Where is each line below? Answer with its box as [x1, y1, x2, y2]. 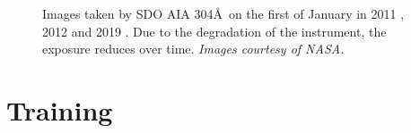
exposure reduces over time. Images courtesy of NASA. [42, 39, 345, 58]
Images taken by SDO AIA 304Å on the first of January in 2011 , [42, 4, 405, 22]
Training [6, 91, 113, 128]
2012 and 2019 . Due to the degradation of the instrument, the [42, 21, 387, 40]
